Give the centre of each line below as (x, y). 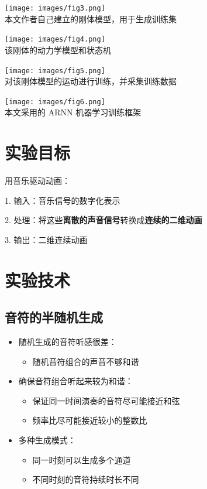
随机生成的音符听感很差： (68, 342)
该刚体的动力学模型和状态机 (58, 49)
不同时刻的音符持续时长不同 (86, 479)
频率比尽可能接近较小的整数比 (90, 420)
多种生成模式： (47, 440)
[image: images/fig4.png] (55, 40)
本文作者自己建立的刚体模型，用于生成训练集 (91, 18)
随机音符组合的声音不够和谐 (86, 361)
